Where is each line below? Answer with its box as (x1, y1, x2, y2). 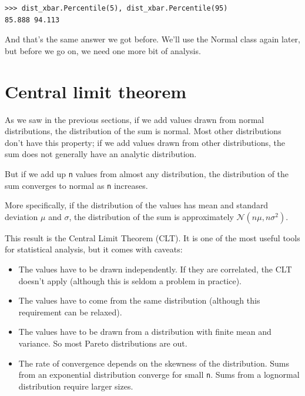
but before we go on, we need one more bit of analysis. (5, 44, 201, 56)
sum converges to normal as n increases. (5, 179, 148, 191)
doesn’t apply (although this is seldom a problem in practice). (18, 274, 242, 287)
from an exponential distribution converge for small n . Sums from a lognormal (18, 368, 300, 381)
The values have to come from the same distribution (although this (18, 294, 260, 307)
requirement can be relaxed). (18, 305, 122, 318)
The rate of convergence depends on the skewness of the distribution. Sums (18, 357, 290, 369)
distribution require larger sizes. (18, 380, 133, 392)
